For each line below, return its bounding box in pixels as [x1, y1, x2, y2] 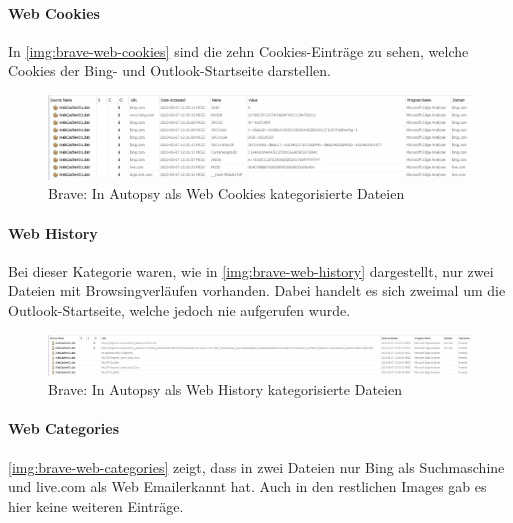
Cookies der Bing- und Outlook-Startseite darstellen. [8, 60, 331, 81]
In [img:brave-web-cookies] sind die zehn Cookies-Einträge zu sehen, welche [8, 40, 469, 61]
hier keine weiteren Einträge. [8, 495, 184, 516]
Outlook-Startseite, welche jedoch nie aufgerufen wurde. [8, 300, 351, 321]
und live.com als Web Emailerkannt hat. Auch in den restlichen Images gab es [8, 476, 487, 497]
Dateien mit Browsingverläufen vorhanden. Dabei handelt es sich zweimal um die [8, 280, 506, 301]
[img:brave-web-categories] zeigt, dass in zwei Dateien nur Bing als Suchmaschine [8, 456, 505, 477]
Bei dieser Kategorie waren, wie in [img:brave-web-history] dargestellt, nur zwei [8, 260, 494, 281]
